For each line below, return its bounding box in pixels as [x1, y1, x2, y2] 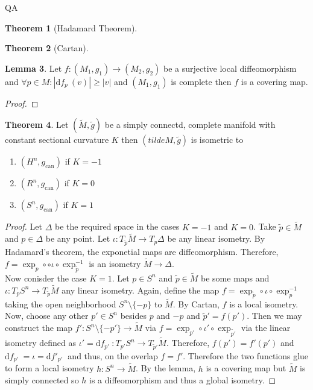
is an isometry [89, 257, 141, 269]
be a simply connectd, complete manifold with [104, 118, 276, 131]
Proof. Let [5, 220, 42, 233]
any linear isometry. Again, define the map [62, 283, 220, 296]
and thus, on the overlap [68, 349, 158, 362]
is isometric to [191, 133, 244, 146]
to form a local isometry [5, 362, 94, 374]
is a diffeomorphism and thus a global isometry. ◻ [89, 374, 276, 386]
